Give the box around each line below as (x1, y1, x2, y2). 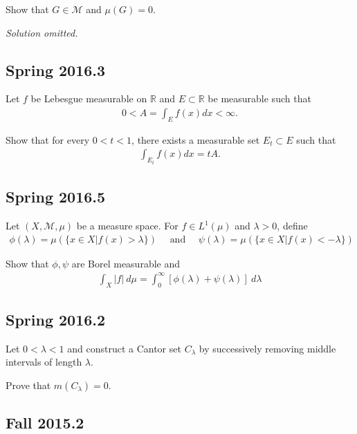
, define (277, 218, 308, 233)
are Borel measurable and (71, 256, 181, 270)
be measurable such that (208, 91, 311, 106)
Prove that (6, 378, 51, 393)
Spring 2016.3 (6, 59, 106, 80)
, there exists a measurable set (131, 132, 260, 147)
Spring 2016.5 (6, 186, 106, 207)
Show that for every (6, 132, 90, 147)
